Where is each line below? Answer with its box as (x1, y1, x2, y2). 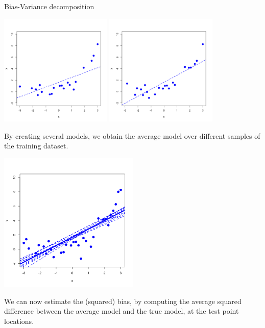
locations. (4, 315, 34, 326)
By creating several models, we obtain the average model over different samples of (4, 130, 260, 141)
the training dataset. (4, 140, 68, 151)
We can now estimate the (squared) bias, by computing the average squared (4, 295, 242, 306)
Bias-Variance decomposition (4, 1, 94, 11)
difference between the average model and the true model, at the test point (4, 306, 239, 316)
